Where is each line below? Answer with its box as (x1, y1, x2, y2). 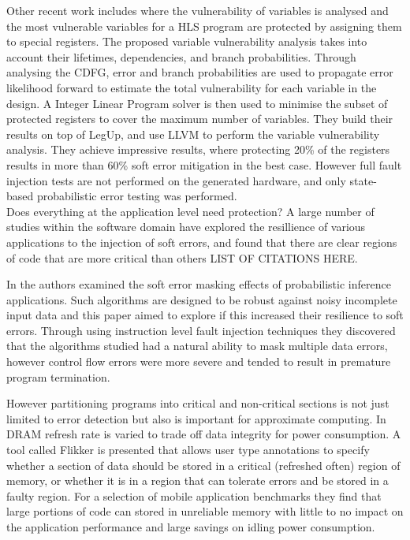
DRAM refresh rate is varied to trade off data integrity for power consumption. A (6, 426, 401, 442)
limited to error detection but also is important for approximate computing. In (6, 410, 386, 426)
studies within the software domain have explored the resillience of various (6, 218, 366, 235)
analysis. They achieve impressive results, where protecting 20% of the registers (6, 141, 390, 158)
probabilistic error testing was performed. (36, 188, 237, 204)
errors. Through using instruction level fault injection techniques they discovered (6, 322, 396, 338)
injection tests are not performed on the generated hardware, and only (6, 172, 346, 188)
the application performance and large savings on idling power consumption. (6, 519, 375, 534)
